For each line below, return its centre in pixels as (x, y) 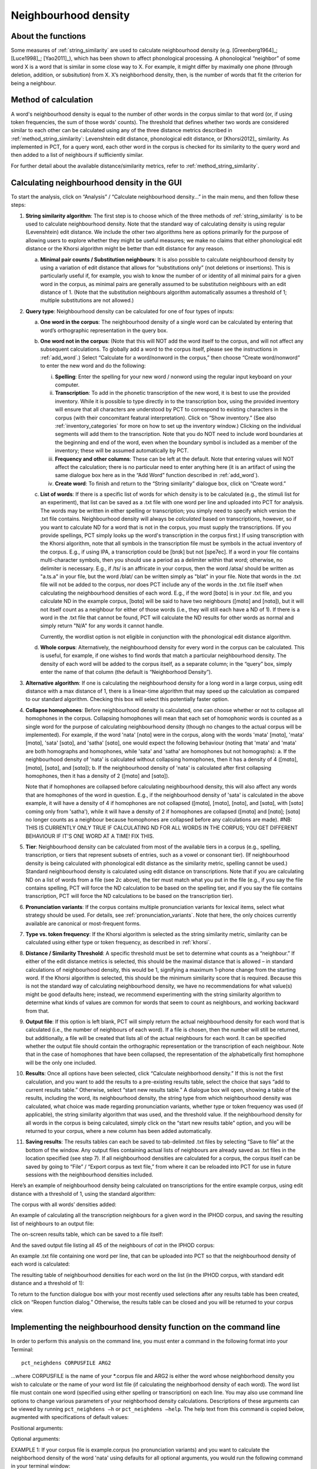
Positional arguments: (37, 1428)
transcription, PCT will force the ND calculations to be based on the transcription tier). (129, 896)
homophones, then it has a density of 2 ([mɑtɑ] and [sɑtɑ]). (97, 776)
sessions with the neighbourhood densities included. (90, 1175)
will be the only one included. (61, 1062)
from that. (38, 1011)
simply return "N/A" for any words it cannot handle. (102, 626)
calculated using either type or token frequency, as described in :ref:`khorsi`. (118, 943)
